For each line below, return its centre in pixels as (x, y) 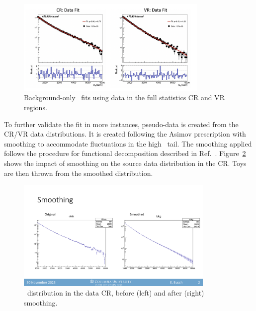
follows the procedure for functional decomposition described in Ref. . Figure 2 (125, 153)
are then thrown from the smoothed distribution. (79, 173)
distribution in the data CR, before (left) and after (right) (116, 293)
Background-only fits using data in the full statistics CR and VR (124, 97)
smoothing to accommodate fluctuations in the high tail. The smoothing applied (128, 143)
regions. (36, 107)
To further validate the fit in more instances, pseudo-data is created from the (121, 124)
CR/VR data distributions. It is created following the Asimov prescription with (125, 134)
